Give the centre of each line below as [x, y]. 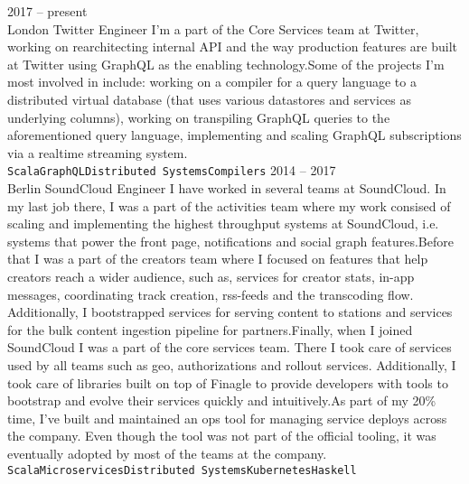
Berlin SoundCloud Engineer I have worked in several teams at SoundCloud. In [227, 188]
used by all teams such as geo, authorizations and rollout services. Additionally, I [232, 364]
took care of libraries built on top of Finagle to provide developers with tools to [228, 382]
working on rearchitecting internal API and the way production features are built [232, 47]
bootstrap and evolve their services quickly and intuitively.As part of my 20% [222, 400]
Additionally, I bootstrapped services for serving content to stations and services [230, 312]
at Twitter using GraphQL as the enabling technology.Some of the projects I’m [226, 64]
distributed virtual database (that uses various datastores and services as [210, 99]
